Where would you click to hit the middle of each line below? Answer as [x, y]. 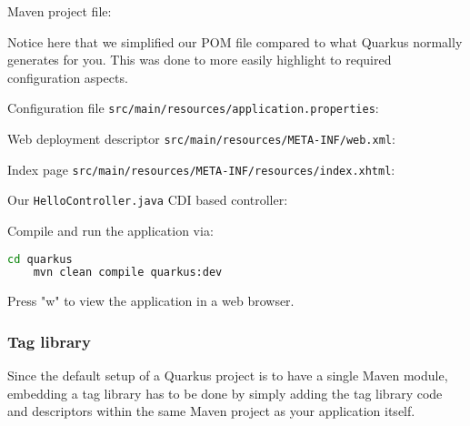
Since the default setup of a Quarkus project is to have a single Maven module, [228, 375]
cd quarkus [40, 259]
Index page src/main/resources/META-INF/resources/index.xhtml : [201, 169]
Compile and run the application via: [110, 230]
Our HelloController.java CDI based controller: [148, 200]
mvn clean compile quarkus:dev [128, 273]
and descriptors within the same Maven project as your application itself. [211, 411]
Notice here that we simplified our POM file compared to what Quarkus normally [235, 41]
